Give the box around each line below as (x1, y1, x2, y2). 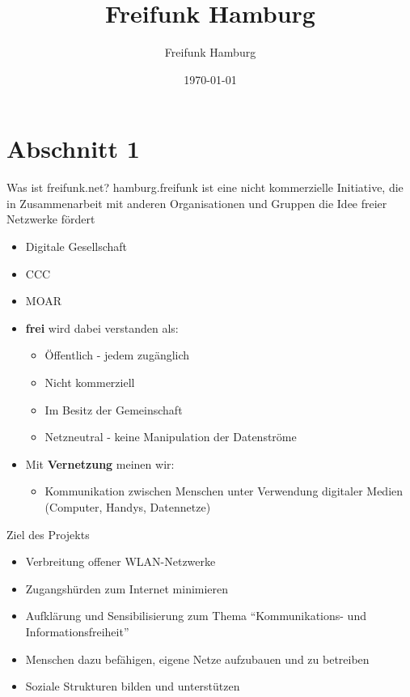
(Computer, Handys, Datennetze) (44, 498, 211, 515)
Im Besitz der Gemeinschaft (44, 401, 183, 418)
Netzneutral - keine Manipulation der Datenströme (44, 428, 297, 445)
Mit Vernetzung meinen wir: (25, 455, 175, 472)
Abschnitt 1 (6, 132, 140, 165)
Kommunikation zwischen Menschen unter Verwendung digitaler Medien (44, 482, 404, 499)
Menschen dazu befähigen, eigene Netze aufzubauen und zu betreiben (25, 650, 370, 667)
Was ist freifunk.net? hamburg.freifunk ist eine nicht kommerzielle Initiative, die (6, 179, 404, 196)
